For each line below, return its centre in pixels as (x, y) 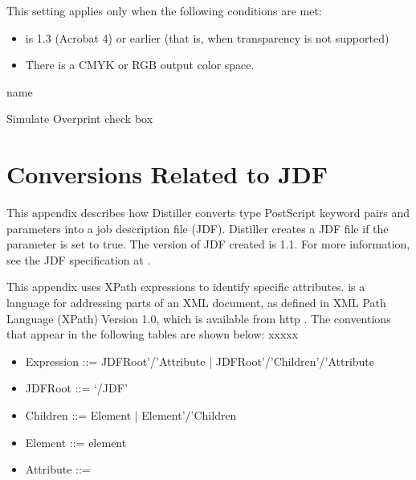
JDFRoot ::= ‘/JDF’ (76, 388)
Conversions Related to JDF (167, 174)
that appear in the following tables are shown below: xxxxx (153, 334)
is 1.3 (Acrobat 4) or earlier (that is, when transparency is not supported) (207, 37)
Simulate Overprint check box (80, 119)
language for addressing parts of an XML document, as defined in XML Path (196, 303)
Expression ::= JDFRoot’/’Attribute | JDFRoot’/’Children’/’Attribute (200, 361)
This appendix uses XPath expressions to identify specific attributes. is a (186, 287)
